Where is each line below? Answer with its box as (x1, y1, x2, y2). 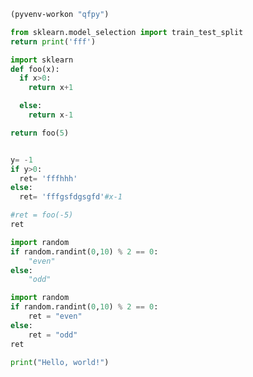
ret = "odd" (28, 330, 78, 340)
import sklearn (10, 55, 74, 65)
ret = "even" (28, 311, 83, 321)
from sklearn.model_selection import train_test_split (10, 27, 244, 37)
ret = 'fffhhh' (19, 173, 78, 184)
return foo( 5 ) (10, 128, 70, 138)
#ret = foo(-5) (10, 210, 74, 220)
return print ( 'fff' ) (10, 36, 97, 47)
